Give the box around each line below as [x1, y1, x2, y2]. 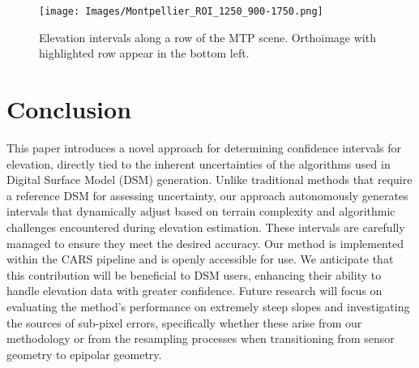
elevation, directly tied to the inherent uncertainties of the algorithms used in [6, 155, 391, 172]
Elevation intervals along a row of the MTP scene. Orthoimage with [39, 28, 376, 45]
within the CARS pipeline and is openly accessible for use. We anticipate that [6, 250, 394, 267]
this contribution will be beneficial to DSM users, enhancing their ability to [6, 266, 382, 283]
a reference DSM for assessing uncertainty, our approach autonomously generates [6, 186, 408, 203]
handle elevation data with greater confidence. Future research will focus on [6, 282, 383, 299]
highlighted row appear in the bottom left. [39, 45, 250, 62]
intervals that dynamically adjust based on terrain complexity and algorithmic [6, 203, 395, 220]
